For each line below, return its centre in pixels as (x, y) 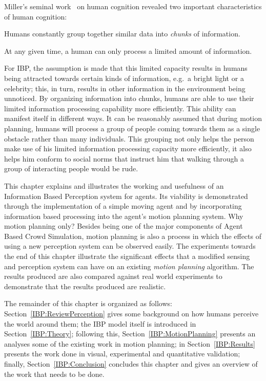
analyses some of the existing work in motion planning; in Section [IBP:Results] (130, 343)
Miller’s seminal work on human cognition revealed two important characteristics (133, 6)
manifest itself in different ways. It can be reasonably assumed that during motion (133, 118)
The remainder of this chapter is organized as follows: (88, 303)
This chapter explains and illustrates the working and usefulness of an (114, 185)
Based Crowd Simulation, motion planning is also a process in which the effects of (133, 236)
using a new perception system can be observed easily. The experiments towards (130, 246)
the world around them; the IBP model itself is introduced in (100, 323)
